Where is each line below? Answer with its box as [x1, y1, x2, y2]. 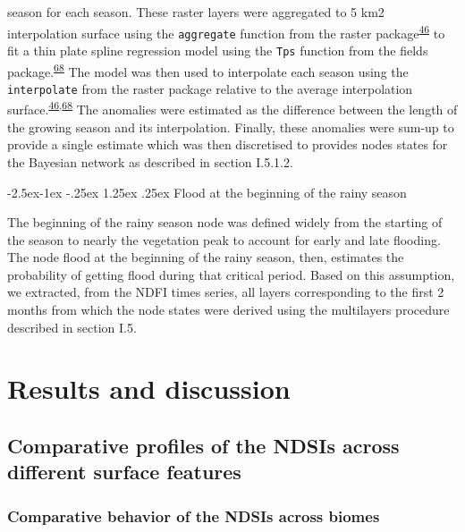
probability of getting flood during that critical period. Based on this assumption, [7, 265, 455, 283]
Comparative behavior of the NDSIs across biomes [7, 504, 380, 527]
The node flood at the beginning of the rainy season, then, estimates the [7, 248, 404, 266]
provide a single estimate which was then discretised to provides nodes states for [7, 135, 448, 154]
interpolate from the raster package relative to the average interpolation [7, 79, 413, 97]
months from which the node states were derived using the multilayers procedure [7, 300, 450, 319]
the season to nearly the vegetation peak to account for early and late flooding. [7, 230, 441, 249]
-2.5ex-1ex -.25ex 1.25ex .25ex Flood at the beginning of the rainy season [7, 182, 407, 201]
